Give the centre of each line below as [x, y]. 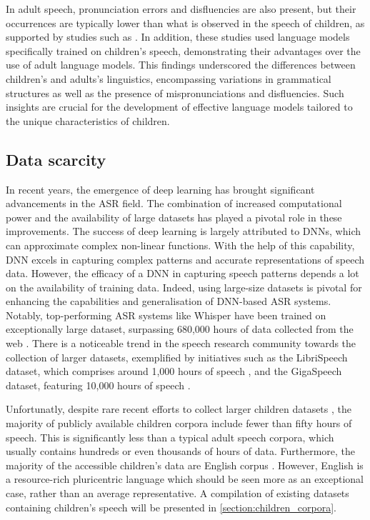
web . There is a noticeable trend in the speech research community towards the [181, 343]
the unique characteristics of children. [88, 120]
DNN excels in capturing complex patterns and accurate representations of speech [185, 259]
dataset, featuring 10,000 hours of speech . [98, 385]
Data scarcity [56, 159]
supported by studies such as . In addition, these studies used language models [178, 37]
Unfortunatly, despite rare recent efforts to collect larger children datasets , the [179, 409]
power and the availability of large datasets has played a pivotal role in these [174, 217]
